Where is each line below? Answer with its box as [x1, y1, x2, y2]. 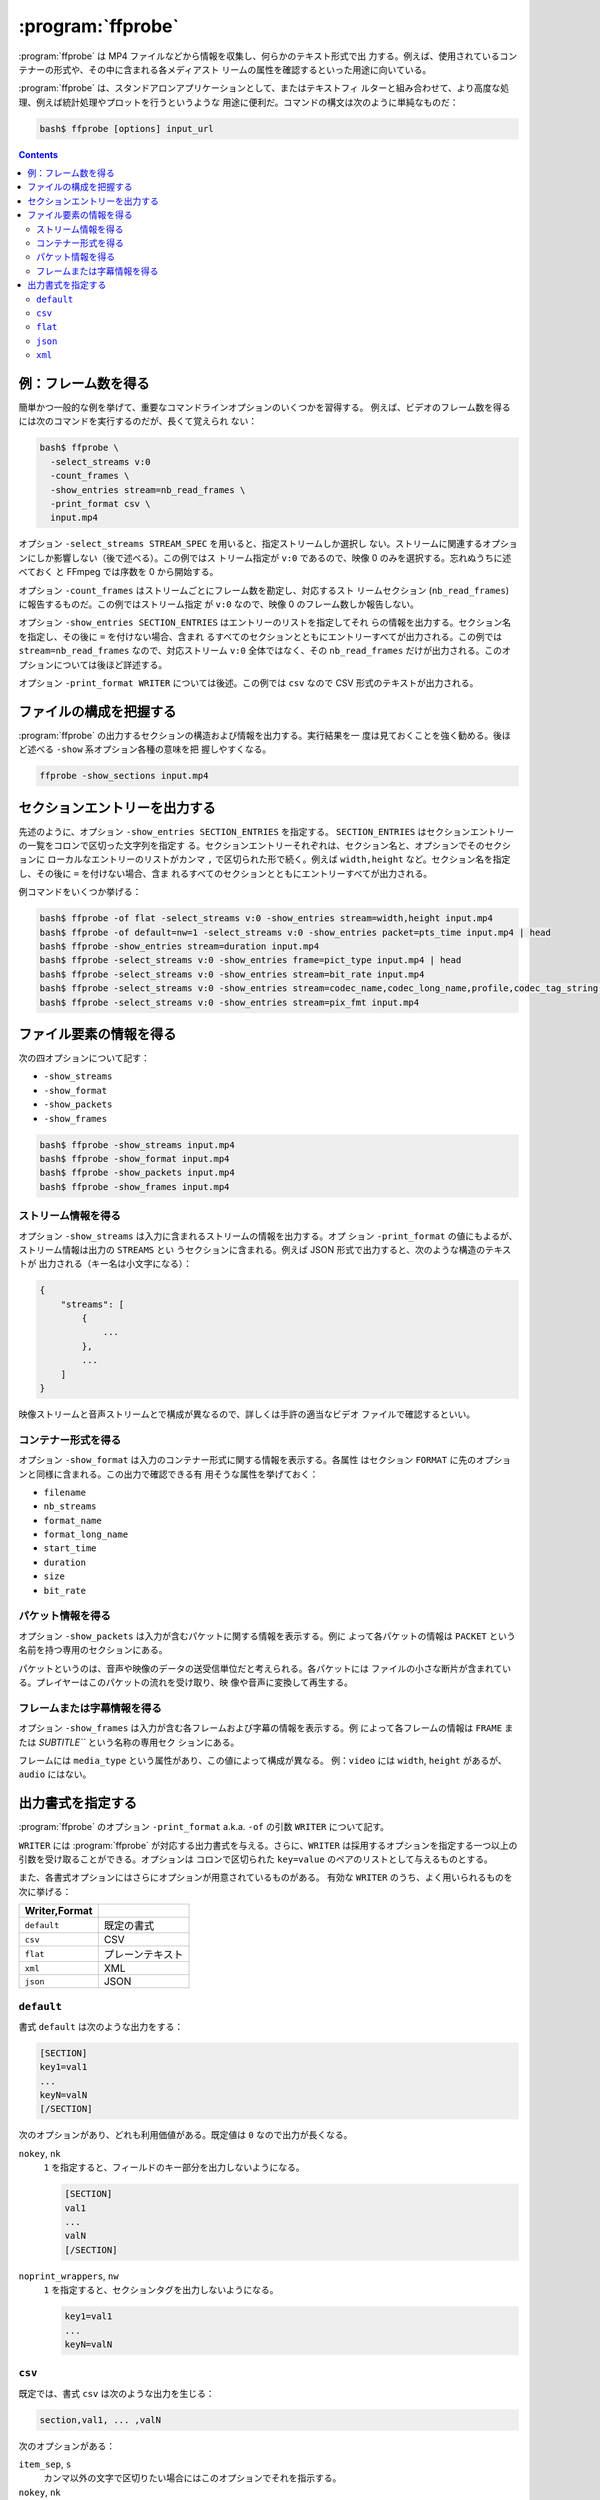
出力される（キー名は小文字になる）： [38, 1258, 192, 1270]
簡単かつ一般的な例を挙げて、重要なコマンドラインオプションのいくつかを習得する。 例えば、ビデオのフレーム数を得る [18, 401, 511, 414]
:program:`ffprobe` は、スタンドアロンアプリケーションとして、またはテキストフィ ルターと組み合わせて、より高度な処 [18, 82, 510, 94]
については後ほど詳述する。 [53, 658, 168, 670]
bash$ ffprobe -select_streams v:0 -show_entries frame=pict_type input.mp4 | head [39, 955, 462, 966]
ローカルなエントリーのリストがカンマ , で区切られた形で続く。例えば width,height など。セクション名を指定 [46, 853, 511, 865]
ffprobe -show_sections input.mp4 [39, 770, 209, 782]
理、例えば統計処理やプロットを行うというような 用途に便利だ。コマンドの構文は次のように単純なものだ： [18, 96, 459, 108]
